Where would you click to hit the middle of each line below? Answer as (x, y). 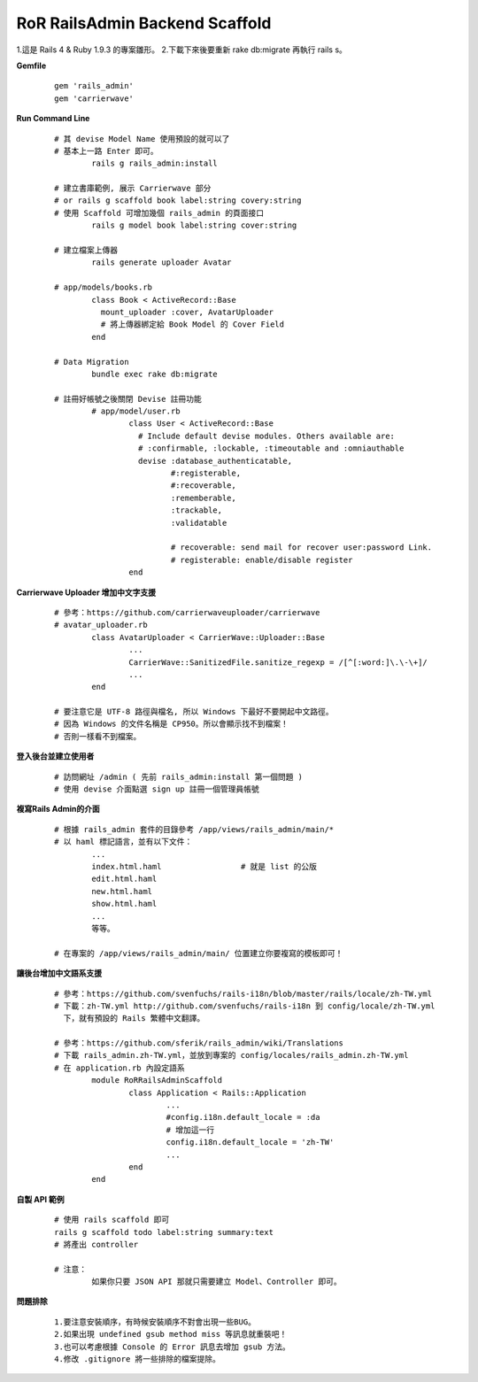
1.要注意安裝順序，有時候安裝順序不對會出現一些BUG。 (155, 1322)
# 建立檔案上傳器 (86, 251)
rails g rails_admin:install (155, 163)
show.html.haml (124, 904)
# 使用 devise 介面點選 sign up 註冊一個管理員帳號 (157, 789)
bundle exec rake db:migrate (155, 374)
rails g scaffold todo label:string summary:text (164, 1232)
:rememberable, (203, 498)
